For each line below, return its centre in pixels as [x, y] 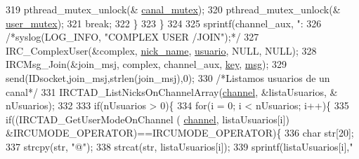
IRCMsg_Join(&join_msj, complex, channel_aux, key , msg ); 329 [146, 64]
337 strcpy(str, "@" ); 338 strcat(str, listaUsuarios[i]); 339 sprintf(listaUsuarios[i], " [179, 146]
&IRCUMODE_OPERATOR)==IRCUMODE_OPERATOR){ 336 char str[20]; [180, 133]
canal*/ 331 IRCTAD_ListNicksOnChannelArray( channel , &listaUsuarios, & [172, 91]
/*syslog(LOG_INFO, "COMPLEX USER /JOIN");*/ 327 [132, 37]
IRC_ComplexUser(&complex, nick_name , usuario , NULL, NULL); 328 [161, 50]
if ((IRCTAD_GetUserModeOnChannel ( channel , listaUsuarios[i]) [148, 119]
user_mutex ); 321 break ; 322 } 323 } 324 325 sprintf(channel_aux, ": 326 [164, 23]
